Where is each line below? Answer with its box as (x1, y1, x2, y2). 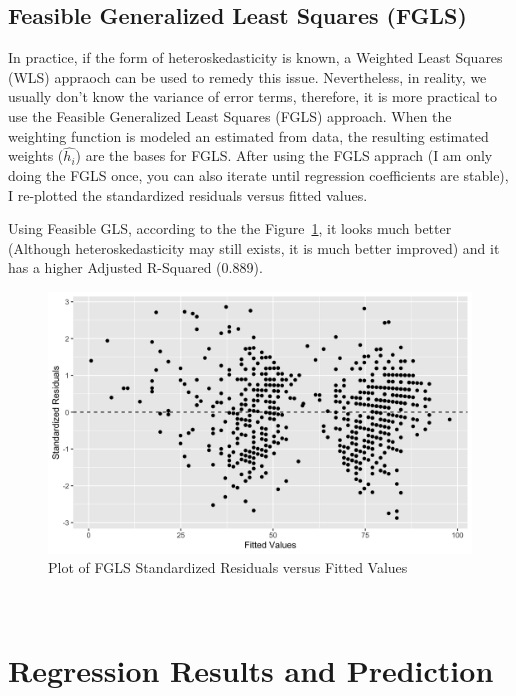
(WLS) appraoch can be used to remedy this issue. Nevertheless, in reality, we (8, 66, 487, 87)
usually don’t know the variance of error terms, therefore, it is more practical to (8, 86, 498, 107)
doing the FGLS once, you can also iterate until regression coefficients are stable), (8, 164, 509, 185)
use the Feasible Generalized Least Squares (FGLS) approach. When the (8, 105, 452, 126)
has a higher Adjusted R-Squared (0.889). (8, 257, 263, 278)
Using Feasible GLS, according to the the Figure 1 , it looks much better (8, 218, 452, 239)
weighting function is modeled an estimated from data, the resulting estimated (8, 125, 489, 146)
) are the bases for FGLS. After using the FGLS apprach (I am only (75, 145, 493, 166)
